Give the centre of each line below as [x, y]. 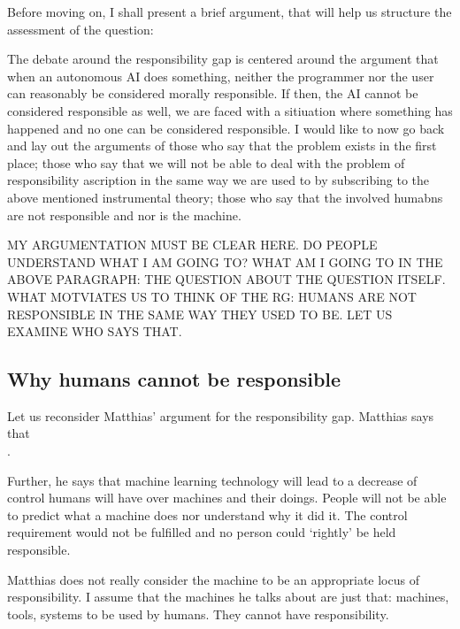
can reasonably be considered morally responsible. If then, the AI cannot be [213, 93]
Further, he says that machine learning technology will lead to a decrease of [212, 480]
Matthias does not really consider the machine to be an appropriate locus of [213, 579]
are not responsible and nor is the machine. [124, 215]
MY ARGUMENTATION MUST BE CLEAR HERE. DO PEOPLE [192, 245]
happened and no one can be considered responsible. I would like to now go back [226, 128]
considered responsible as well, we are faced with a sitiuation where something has [230, 110]
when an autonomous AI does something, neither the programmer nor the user [221, 76]
